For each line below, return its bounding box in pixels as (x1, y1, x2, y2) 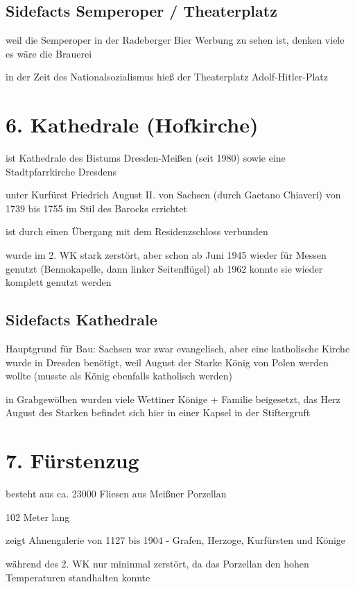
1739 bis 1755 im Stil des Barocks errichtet (6, 200, 187, 215)
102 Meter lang (6, 509, 70, 524)
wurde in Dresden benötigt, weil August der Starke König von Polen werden (6, 355, 329, 369)
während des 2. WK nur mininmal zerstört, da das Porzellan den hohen (6, 556, 309, 570)
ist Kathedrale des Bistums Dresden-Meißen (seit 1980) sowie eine (6, 151, 286, 165)
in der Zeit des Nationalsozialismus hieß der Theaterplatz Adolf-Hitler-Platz (6, 69, 328, 84)
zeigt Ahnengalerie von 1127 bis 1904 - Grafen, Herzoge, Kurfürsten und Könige (6, 533, 346, 547)
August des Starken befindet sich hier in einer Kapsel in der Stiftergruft (6, 405, 311, 420)
